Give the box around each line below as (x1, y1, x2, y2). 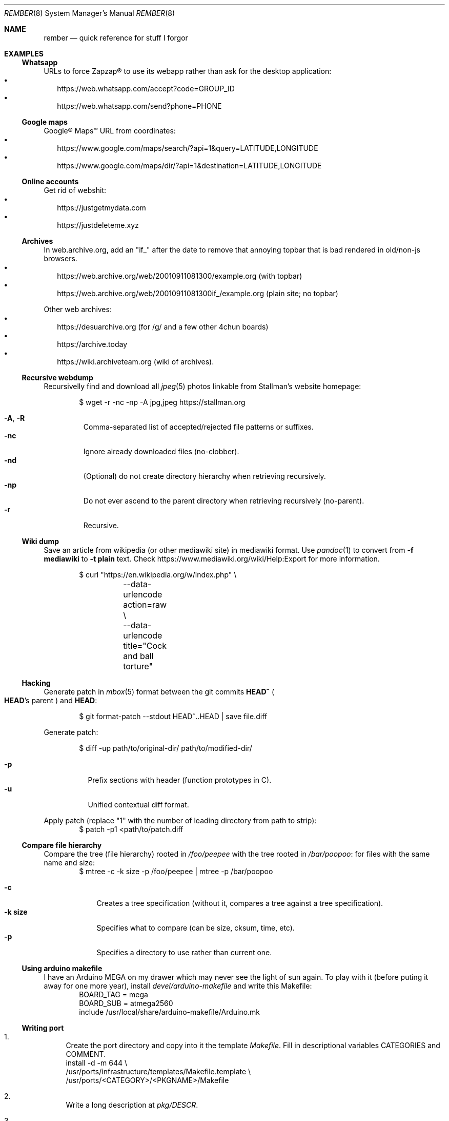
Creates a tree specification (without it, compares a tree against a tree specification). (96, 899, 383, 907)
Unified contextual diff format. (88, 800, 189, 809)
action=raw (123, 600, 167, 610)
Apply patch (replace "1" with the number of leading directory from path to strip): (44, 816, 317, 825)
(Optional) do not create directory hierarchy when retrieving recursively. (83, 472, 326, 480)
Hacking (22, 679, 51, 687)
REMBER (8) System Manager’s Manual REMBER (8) (4, 9, 175, 17)
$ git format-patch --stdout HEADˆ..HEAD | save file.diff (79, 712, 268, 721)
